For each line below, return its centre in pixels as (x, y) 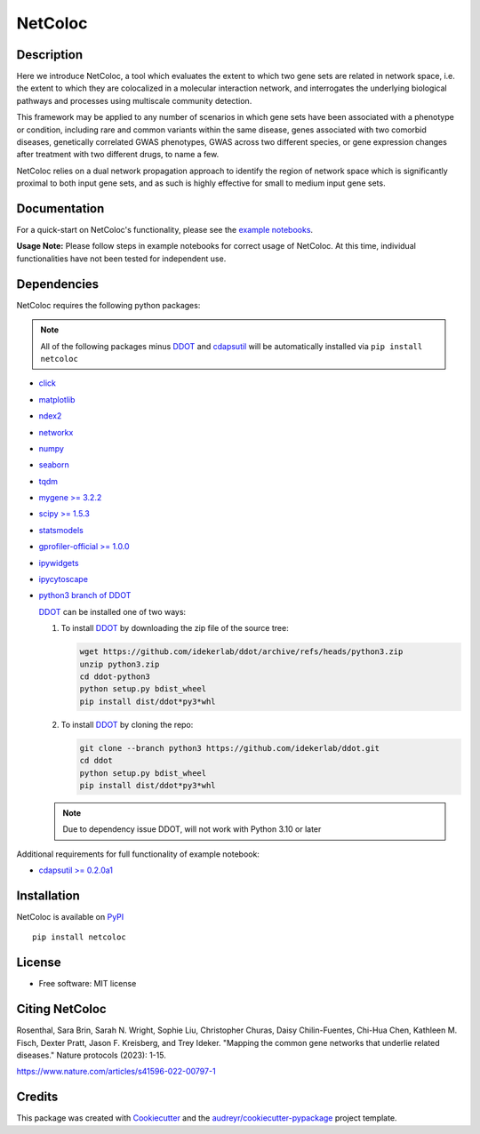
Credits (37, 1097)
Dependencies (58, 284)
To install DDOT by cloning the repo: (127, 724)
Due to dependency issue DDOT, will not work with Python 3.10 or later (192, 829)
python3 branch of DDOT (85, 595)
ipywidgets (59, 563)
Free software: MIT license (88, 984)
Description (50, 55)
